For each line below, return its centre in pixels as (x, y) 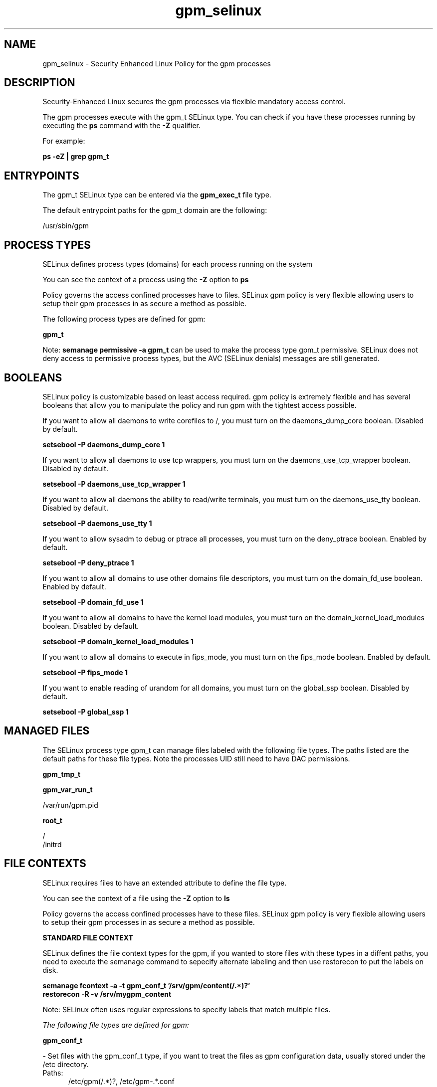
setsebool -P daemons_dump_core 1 (104, 444)
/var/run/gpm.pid (70, 805)
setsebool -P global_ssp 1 (86, 712)
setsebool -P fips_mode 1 (85, 672)
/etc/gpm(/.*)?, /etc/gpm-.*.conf (121, 1081)
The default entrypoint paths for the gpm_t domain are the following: (155, 210)
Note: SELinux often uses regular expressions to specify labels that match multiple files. (187, 1009)
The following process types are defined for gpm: (124, 319)
